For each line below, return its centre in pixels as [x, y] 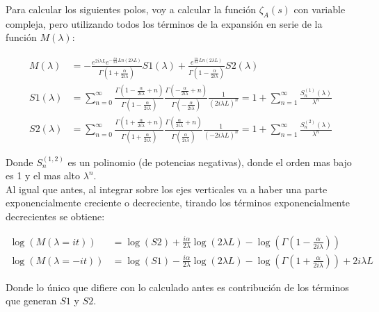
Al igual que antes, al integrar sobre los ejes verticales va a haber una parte [167, 189]
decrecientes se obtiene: [55, 216]
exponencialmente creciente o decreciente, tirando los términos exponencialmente [178, 203]
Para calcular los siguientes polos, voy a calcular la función [131, 9]
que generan [31, 301]
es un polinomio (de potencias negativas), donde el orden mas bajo [210, 162]
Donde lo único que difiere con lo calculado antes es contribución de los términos [177, 287]
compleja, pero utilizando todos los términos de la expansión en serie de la [164, 23]
